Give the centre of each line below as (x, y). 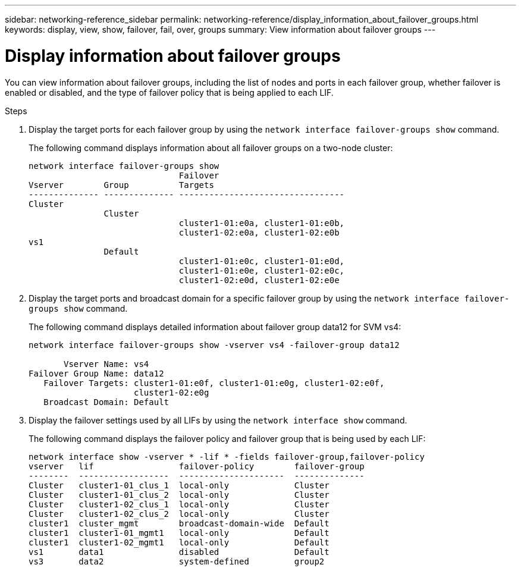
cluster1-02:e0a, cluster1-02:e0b (259, 232)
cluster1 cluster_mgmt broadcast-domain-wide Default (179, 523)
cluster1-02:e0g (172, 392)
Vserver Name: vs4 (106, 364)
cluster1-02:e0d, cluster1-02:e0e (259, 280)
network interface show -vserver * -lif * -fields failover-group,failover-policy (227, 457)
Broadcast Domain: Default (106, 402)
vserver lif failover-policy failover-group (197, 466)
